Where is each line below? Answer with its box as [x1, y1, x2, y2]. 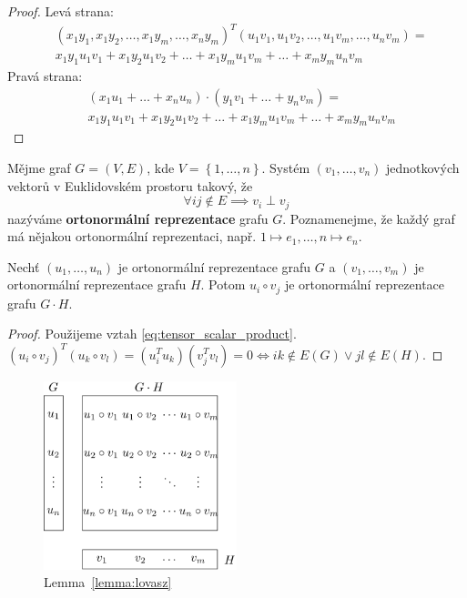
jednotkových [385, 158, 460, 177]
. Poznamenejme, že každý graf [282, 208, 455, 228]
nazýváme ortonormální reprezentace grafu [7, 208, 269, 228]
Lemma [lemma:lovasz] [44, 573, 172, 592]
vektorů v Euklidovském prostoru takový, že [7, 176, 253, 195]
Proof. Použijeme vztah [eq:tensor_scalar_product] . [7, 324, 297, 343]
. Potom [200, 275, 246, 294]
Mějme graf [7, 158, 71, 177]
